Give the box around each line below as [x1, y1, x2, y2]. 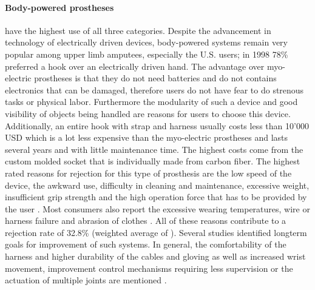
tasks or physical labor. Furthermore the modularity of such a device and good [5, 95, 298, 108]
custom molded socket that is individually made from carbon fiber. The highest [5, 155, 300, 167]
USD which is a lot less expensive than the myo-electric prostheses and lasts [5, 131, 288, 144]
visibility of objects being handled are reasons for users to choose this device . [5, 107, 291, 120]
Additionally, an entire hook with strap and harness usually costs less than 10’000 [5, 119, 309, 132]
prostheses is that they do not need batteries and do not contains [34, 72, 277, 84]
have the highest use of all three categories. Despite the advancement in [5, 24, 271, 36]
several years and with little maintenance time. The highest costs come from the [5, 143, 303, 155]
